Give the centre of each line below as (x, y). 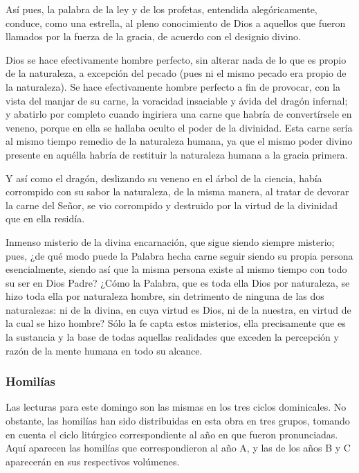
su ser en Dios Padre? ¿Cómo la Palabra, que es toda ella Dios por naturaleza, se (178, 282)
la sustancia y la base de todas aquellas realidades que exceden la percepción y (172, 337)
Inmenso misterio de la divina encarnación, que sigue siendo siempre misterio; (170, 241)
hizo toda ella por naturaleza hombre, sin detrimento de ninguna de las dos (165, 296)
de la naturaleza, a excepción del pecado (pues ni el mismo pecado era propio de (176, 73)
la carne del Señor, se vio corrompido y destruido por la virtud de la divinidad (172, 205)
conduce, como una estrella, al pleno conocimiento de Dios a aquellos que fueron (176, 23)
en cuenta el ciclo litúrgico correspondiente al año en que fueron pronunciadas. (172, 434)
